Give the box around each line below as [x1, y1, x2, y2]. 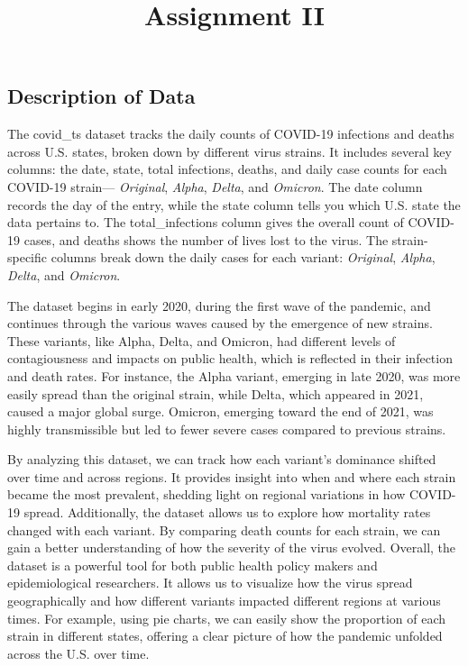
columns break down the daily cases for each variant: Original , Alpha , [50, 248, 436, 267]
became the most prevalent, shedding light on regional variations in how [7, 485, 406, 504]
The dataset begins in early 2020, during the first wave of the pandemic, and [7, 296, 431, 315]
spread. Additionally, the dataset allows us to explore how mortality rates [23, 503, 431, 522]
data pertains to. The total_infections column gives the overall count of [7, 213, 404, 232]
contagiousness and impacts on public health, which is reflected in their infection [7, 349, 453, 368]
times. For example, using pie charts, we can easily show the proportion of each [7, 608, 446, 627]
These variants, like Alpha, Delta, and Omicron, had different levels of [7, 331, 396, 350]
